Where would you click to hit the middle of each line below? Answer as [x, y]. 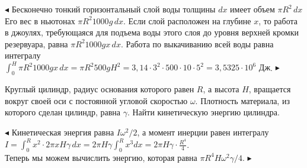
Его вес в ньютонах [40, 20]
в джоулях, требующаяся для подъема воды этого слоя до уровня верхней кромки [152, 32]
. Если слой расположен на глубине [187, 20]
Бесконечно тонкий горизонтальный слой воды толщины [113, 9]
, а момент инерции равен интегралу [203, 132]
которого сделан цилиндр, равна [63, 112]
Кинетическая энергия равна [63, 132]
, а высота [221, 89]
